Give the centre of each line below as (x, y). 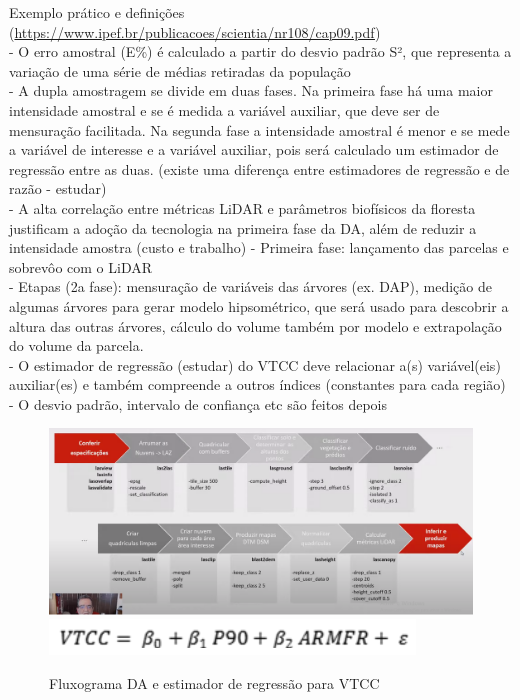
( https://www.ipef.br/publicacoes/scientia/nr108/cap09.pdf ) (195, 31)
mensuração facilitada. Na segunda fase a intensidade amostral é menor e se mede (259, 129)
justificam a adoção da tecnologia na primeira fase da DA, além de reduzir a (243, 227)
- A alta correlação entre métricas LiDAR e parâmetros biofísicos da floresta (242, 207)
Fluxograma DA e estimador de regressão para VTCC (214, 682)
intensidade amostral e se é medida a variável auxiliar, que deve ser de (224, 109)
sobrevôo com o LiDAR (81, 266)
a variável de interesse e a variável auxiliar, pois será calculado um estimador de (254, 149)
